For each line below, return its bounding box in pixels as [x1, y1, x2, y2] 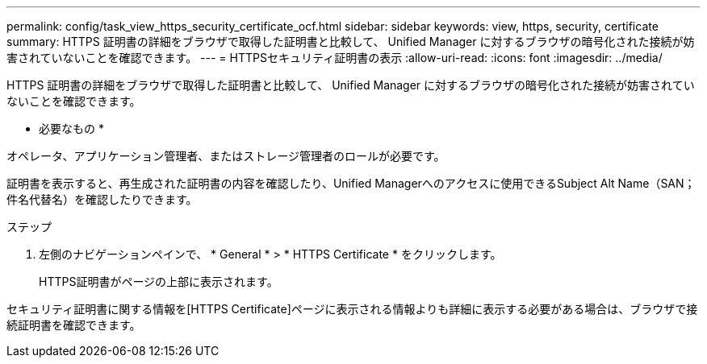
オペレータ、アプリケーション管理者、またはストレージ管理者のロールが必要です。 [6, 149, 446, 163]
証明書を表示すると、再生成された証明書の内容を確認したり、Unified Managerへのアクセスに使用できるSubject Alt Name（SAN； [6, 176, 696, 190]
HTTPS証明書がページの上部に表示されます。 [39, 275, 278, 288]
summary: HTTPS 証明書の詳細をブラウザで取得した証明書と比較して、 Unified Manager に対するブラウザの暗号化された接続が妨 [6, 35, 695, 48]
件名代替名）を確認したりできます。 [6, 192, 198, 206]
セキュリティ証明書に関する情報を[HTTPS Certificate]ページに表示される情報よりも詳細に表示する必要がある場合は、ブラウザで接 [6, 302, 698, 316]
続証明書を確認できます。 [6, 318, 141, 332]
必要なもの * [39, 122, 104, 135]
